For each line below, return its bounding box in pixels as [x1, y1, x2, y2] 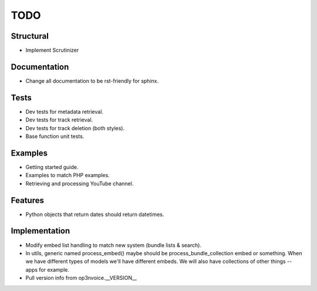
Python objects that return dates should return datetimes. [25, 211, 164, 218]
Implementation [11, 226, 70, 236]
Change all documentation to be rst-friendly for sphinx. [25, 77, 158, 84]
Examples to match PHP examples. [25, 172, 110, 179]
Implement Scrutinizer [25, 47, 79, 54]
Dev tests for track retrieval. [25, 116, 93, 123]
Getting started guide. [25, 163, 79, 170]
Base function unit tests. [25, 133, 85, 140]
